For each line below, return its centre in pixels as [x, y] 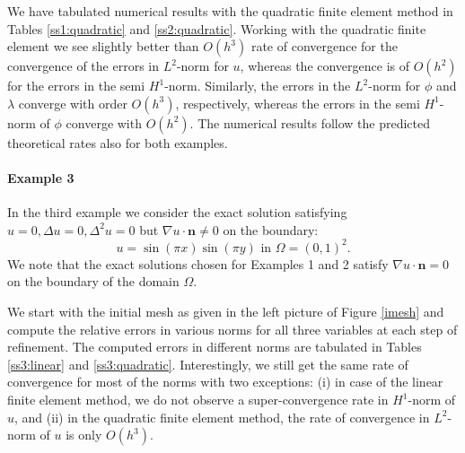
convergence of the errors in [83, 66]
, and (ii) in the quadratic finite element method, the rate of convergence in [222, 417]
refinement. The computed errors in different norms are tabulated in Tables [215, 347]
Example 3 [41, 177]
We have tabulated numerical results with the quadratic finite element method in [230, 11]
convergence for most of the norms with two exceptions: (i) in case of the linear [225, 382]
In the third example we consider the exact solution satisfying [177, 212]
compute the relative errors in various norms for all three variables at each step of [232, 329]
